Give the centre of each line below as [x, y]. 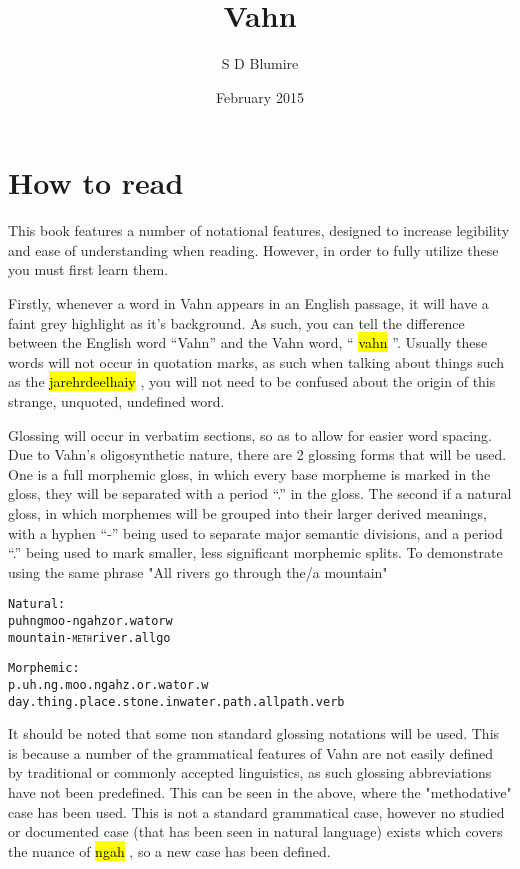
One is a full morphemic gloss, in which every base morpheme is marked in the [249, 473]
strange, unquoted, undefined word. [116, 401]
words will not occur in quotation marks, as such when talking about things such [256, 361]
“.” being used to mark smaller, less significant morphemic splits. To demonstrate [255, 552]
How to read [96, 182]
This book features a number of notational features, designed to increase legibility [259, 230]
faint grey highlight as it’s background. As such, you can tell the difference [236, 322]
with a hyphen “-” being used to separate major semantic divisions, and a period [255, 532]
